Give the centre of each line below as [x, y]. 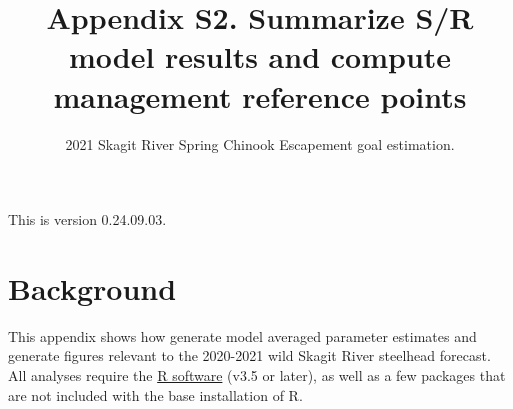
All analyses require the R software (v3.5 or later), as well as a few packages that [257, 375]
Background [92, 287]
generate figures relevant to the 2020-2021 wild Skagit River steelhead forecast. [249, 355]
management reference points [260, 95]
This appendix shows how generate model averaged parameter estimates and [242, 335]
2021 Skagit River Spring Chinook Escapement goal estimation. [260, 143]
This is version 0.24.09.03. [87, 219]
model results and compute [260, 56]
